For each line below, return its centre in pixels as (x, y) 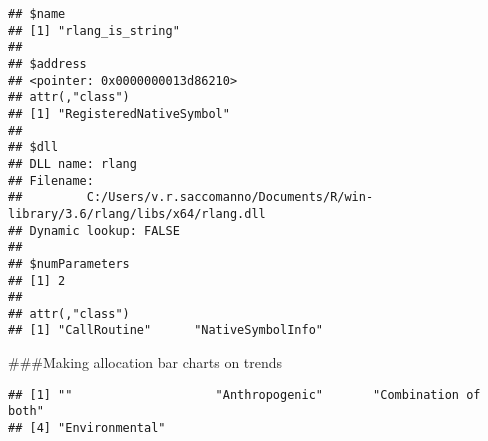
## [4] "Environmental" (87, 428)
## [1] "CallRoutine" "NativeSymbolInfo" (165, 330)
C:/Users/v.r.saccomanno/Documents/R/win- (230, 197)
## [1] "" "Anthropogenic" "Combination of (244, 394)
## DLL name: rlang (72, 163)
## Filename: (51, 180)
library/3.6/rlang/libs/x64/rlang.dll (137, 213)
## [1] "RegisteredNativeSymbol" (119, 113)
